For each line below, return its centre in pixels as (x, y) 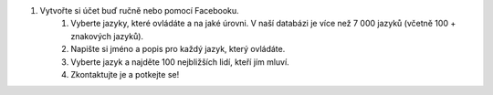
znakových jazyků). (107, 36)
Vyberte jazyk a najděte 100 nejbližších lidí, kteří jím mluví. (180, 62)
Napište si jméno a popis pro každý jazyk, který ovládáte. (178, 49)
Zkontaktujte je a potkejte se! (125, 74)
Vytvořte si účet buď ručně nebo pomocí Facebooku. (139, 11)
